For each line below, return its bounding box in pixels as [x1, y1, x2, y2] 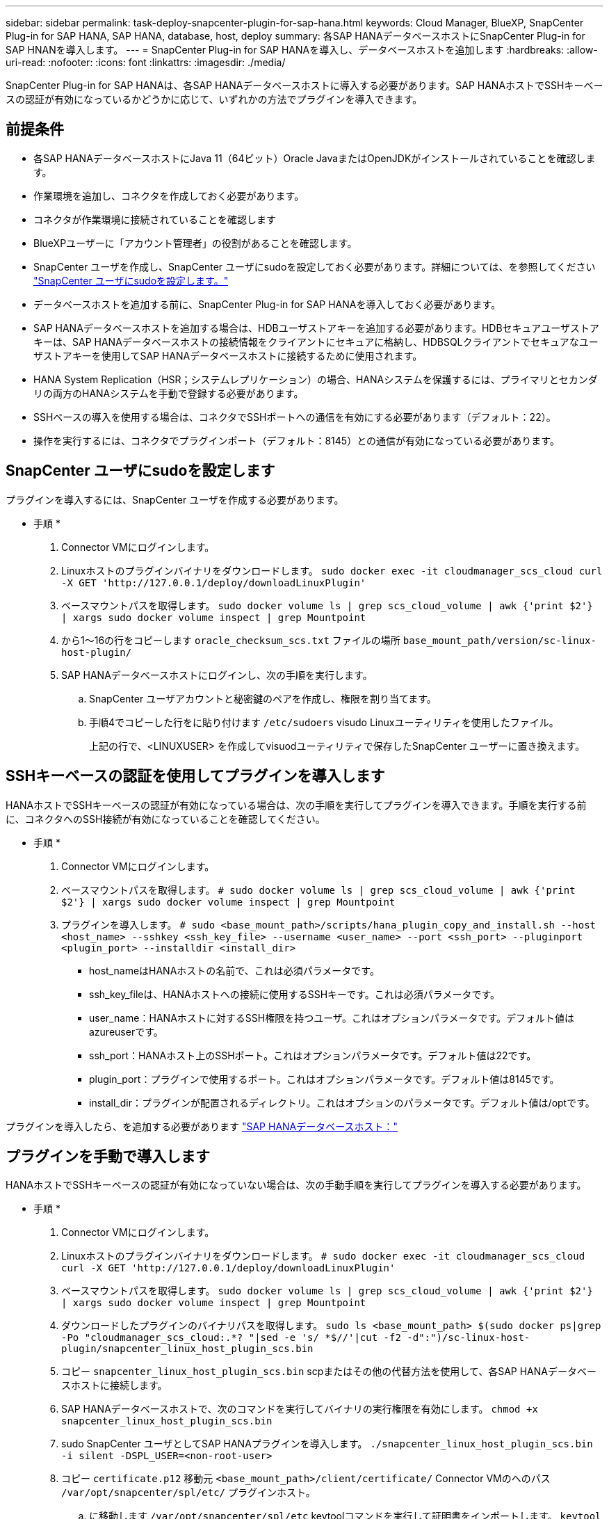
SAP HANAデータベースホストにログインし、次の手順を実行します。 [61, 668, 373, 681]
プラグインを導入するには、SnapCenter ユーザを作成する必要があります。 [6, 493, 344, 506]
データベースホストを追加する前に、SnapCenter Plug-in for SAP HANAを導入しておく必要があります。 [33, 298, 501, 310]
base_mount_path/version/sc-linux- [403, 634, 596, 646]
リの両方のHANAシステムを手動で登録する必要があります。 [33, 387, 304, 399]
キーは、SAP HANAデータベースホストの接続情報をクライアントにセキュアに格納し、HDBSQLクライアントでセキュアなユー [33, 335, 599, 348]
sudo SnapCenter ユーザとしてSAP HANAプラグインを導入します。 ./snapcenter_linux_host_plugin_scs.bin [61, 1438, 593, 1450]
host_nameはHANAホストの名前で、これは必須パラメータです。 [89, 964, 380, 976]
